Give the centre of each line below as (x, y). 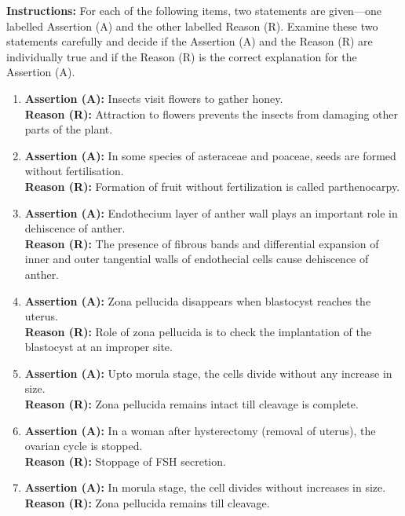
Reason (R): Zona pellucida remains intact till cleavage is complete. (192, 404)
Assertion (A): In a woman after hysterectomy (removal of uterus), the (200, 430)
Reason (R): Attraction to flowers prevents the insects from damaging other (212, 113)
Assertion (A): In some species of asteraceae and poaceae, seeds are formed (210, 155)
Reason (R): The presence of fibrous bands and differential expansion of (202, 243)
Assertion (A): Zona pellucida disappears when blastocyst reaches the (198, 300)
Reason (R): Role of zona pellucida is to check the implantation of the (198, 331)
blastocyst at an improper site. (99, 347)
